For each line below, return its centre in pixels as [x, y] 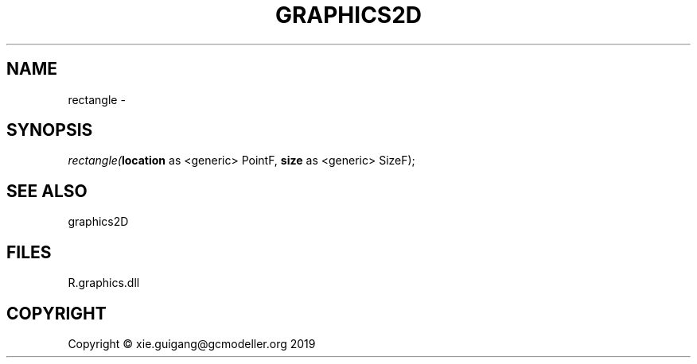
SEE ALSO [47, 191]
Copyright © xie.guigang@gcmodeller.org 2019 [192, 343]
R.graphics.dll [104, 283]
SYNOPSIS [50, 130]
